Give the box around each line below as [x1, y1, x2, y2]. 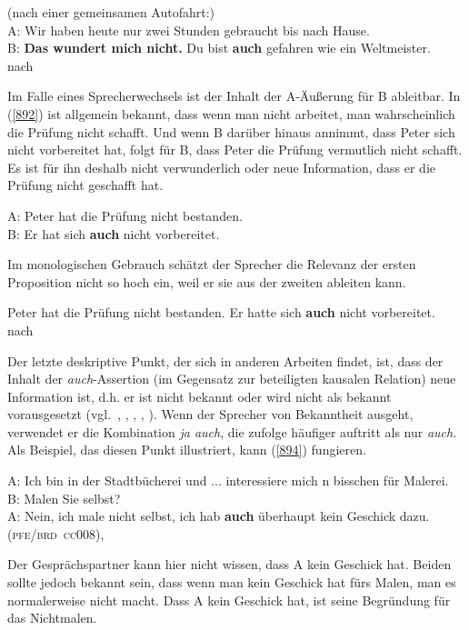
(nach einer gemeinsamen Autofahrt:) [7, 3, 215, 21]
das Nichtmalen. [7, 608, 97, 627]
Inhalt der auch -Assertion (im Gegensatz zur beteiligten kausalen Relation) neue [7, 369, 456, 388]
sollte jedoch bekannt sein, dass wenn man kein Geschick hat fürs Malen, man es [7, 573, 456, 592]
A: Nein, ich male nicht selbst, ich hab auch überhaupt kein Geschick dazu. [7, 506, 430, 525]
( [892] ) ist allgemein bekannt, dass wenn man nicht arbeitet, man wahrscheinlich [7, 104, 455, 123]
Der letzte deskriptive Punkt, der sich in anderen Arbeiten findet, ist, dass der [7, 351, 444, 370]
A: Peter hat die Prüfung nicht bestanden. [7, 205, 243, 225]
